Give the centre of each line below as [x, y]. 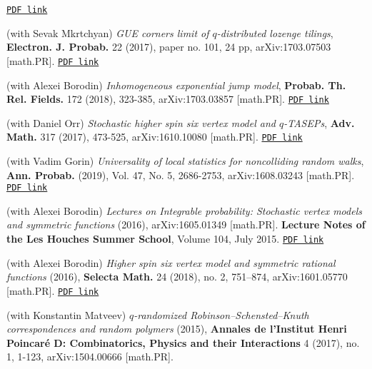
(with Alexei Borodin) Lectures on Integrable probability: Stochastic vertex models [184, 210]
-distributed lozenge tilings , [275, 32]
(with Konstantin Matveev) [66, 314]
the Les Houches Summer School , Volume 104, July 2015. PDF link [165, 239]
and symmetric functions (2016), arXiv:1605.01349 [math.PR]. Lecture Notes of [186, 224]
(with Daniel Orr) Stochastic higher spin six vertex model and [141, 122]
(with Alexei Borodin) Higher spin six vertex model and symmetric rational [171, 262]
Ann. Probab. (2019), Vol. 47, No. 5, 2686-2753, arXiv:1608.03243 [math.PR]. [181, 175]
